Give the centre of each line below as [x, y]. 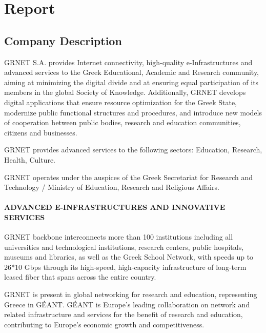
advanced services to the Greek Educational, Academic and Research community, [132, 72]
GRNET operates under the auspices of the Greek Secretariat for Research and [129, 177]
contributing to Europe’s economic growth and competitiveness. [104, 324]
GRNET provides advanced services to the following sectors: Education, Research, [133, 150]
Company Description [63, 40]
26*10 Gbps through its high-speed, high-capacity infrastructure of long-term [125, 267]
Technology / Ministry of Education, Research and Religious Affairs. [112, 187]
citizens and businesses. [41, 132]
